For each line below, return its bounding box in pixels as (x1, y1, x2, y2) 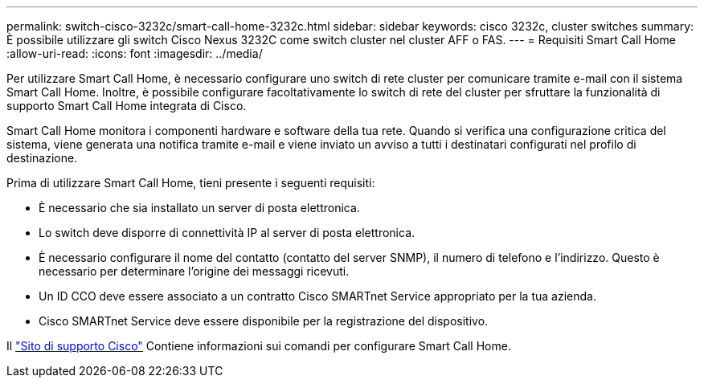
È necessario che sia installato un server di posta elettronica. (39, 201, 360, 214)
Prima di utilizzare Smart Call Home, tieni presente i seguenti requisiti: (6, 176, 375, 190)
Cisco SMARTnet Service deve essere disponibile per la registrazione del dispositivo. (39, 314, 489, 328)
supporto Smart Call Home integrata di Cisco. (6, 99, 247, 112)
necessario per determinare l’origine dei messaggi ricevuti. (39, 264, 350, 278)
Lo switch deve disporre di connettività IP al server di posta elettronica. (39, 226, 415, 239)
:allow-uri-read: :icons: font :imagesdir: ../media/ (6, 47, 263, 60)
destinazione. (6, 151, 78, 165)
